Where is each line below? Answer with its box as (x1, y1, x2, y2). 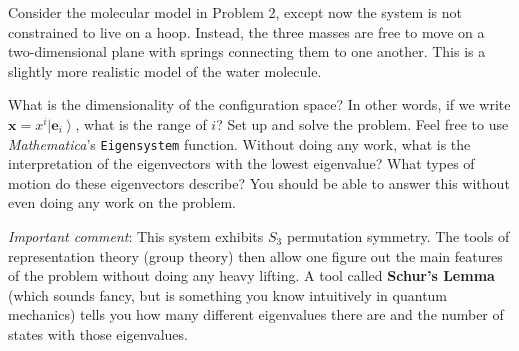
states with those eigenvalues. (8, 323, 188, 344)
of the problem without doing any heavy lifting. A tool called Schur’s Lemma (8, 265, 495, 286)
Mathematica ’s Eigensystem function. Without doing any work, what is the (8, 133, 471, 154)
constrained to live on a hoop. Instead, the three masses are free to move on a (8, 21, 485, 42)
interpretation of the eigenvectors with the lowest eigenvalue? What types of (8, 153, 475, 174)
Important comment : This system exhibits (8, 226, 264, 246)
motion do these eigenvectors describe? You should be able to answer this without (8, 172, 510, 193)
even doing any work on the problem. (8, 192, 236, 213)
